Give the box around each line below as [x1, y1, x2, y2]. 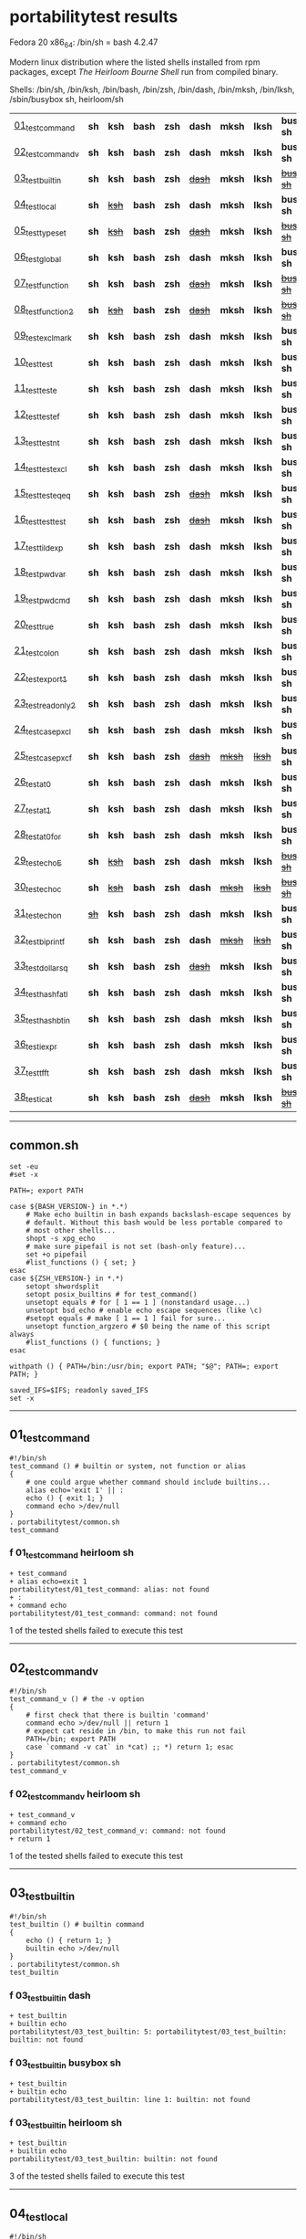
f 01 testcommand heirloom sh [9, 1546, 135, 1561]
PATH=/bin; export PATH [25, 1735, 117, 1744]
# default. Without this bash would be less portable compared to [25, 1217, 283, 1227]
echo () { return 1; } [25, 1936, 112, 1945]
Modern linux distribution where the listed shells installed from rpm [9, 57, 260, 68]
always [9, 1330, 35, 1339]
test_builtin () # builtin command [9, 1919, 145, 1929]
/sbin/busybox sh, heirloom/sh [9, 93, 125, 104]
